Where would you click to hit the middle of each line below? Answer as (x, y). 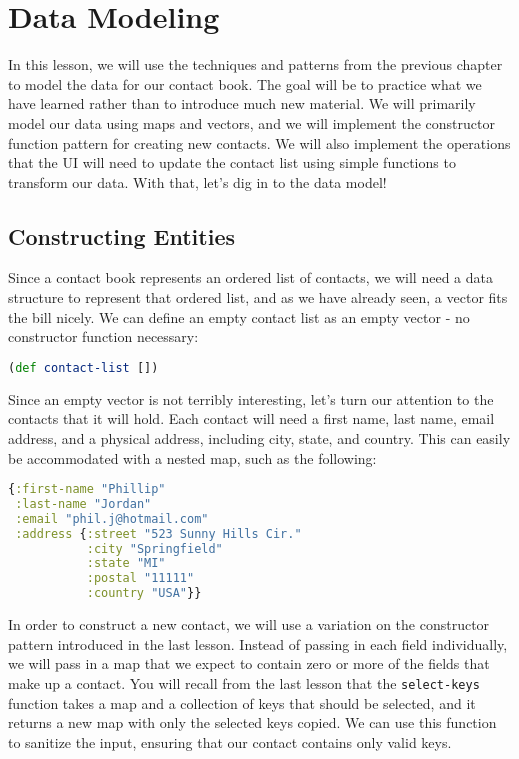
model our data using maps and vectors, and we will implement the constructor (251, 122)
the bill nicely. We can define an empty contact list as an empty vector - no (239, 316)
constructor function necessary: (103, 336)
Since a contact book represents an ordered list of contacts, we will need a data (250, 277)
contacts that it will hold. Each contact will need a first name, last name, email (251, 418)
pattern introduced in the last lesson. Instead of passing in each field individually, (258, 643)
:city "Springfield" (154, 548)
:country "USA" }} (144, 593)
